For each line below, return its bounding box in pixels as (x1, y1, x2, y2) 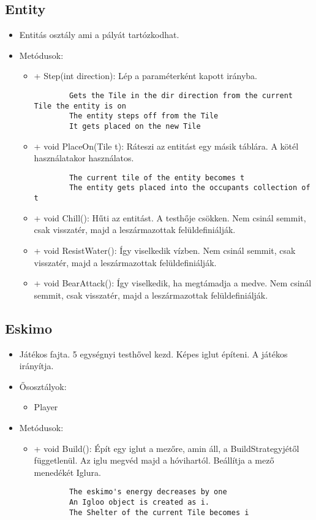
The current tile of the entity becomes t (69, 173, 245, 182)
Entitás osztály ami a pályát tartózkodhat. (19, 28, 179, 41)
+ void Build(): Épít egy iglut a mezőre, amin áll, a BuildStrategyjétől (34, 442, 299, 454)
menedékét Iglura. (34, 465, 101, 478)
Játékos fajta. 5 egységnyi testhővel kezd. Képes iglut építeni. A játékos (19, 347, 288, 360)
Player (34, 400, 58, 413)
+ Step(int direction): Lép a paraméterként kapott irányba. (34, 69, 257, 82)
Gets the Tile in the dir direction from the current (69, 91, 293, 100)
